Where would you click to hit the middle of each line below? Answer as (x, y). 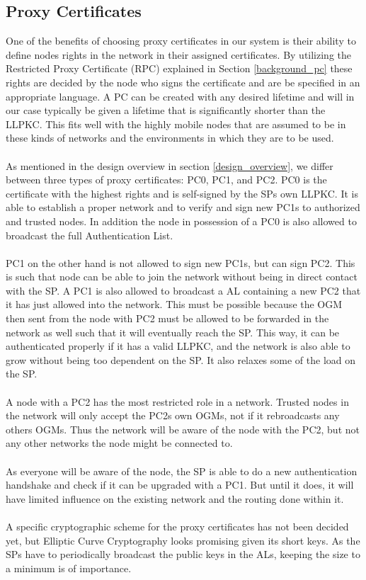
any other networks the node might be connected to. (119, 443)
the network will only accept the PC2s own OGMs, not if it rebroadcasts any (173, 415)
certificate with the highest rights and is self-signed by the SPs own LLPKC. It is (182, 193)
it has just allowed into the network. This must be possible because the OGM (174, 304)
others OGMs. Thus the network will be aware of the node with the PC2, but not (183, 429)
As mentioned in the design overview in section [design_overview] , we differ (170, 165)
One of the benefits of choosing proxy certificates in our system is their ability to (181, 41)
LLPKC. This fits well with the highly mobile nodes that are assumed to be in (176, 124)
